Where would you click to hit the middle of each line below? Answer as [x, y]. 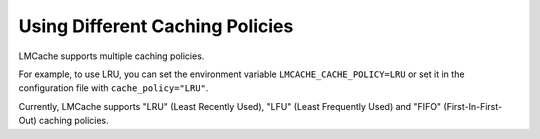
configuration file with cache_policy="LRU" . [113, 88]
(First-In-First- [473, 106]
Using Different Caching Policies [156, 26]
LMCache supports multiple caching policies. [111, 56]
